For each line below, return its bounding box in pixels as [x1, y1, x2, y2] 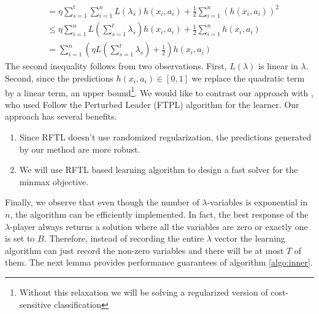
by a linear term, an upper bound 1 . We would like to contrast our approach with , [5, 84, 313, 99]
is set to [5, 232, 35, 245]
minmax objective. [19, 175, 89, 188]
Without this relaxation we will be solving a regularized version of [19, 285, 268, 298]
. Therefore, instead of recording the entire [44, 232, 204, 245]
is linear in [258, 59, 298, 72]
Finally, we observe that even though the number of [5, 196, 199, 209]
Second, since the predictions [5, 71, 113, 84]
